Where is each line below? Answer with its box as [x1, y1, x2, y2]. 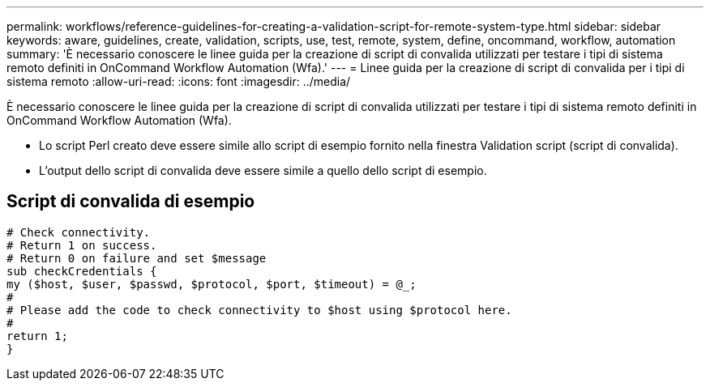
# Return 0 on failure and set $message [6, 251, 267, 265]
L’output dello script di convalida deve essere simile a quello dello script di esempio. [39, 164, 487, 177]
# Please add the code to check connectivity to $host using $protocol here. [6, 303, 512, 317]
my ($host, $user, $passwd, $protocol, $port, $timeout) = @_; [6, 277, 417, 291]
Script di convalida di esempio [6, 191, 255, 212]
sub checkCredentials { [6, 264, 157, 278]
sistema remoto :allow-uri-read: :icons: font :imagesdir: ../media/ [6, 74, 351, 88]
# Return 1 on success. [6, 238, 157, 252]
